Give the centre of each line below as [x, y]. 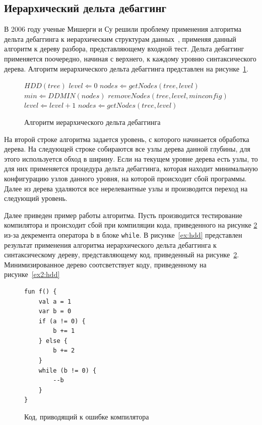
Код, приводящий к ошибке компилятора [87, 417]
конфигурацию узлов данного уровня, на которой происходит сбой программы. [125, 178]
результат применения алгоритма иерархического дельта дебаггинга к [110, 244]
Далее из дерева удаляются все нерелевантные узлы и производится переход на [126, 188]
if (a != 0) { [62, 321]
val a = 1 [55, 301]
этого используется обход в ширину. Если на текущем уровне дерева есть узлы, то [131, 158]
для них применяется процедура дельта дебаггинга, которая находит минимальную [131, 168]
